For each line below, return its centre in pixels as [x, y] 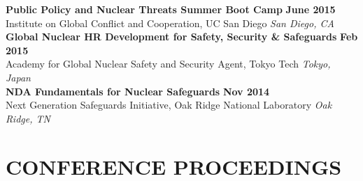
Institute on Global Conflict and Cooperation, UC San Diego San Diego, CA [170, 23]
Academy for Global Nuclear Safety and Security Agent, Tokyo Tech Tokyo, [168, 64]
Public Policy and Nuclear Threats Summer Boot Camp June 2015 [171, 9]
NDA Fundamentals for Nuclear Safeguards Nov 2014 [138, 91]
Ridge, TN [28, 118]
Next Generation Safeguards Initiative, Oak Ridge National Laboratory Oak [169, 105]
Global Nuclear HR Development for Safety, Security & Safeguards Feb [182, 37]
